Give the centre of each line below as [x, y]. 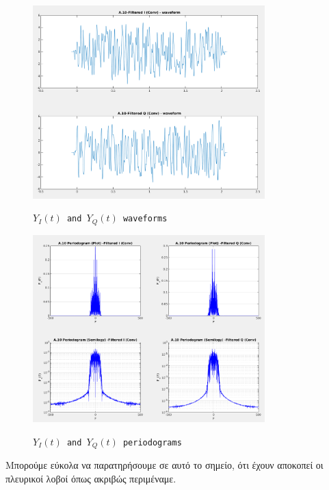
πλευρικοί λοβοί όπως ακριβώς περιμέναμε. [91, 478]
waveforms [145, 219]
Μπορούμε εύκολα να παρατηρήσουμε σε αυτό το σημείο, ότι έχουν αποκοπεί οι [164, 465]
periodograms [152, 442]
